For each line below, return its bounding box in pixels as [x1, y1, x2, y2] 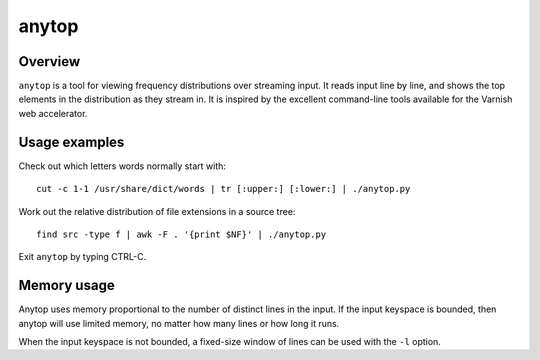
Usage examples [18, 133, 125, 150]
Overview [18, 53, 81, 70]
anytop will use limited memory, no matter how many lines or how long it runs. [18, 317, 340, 329]
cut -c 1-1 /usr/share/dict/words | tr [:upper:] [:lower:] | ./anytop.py [36, 183, 411, 195]
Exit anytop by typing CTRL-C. [18, 251, 147, 263]
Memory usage [18, 277, 115, 294]
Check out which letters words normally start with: [18, 160, 227, 172]
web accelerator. [18, 107, 88, 119]
